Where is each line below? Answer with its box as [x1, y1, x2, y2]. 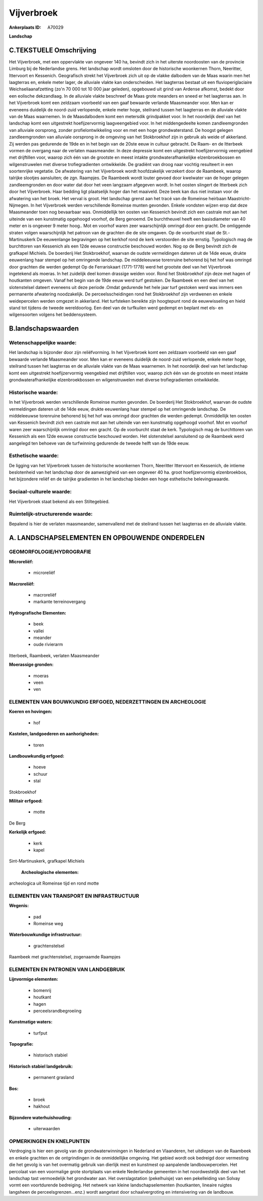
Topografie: [9, 1041, 34, 1047]
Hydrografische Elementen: [9, 610, 67, 616]
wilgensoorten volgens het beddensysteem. [9, 311, 97, 317]
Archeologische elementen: [21, 869, 79, 875]
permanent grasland [33, 1075, 74, 1080]
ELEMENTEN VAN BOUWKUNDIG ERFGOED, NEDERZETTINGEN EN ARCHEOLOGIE [9, 699, 207, 705]
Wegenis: [9, 903, 29, 909]
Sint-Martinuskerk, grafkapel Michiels [9, 858, 85, 864]
